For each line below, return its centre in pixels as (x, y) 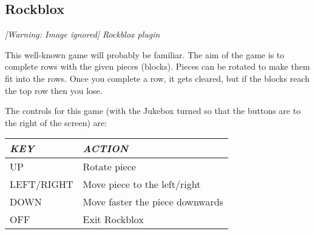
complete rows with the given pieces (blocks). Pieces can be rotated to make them (157, 66)
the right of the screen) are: (56, 122)
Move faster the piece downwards (153, 202)
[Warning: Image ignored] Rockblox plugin (83, 34)
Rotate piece (109, 167)
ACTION (106, 149)
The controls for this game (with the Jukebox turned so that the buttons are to (153, 111)
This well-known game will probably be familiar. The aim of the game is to (145, 54)
